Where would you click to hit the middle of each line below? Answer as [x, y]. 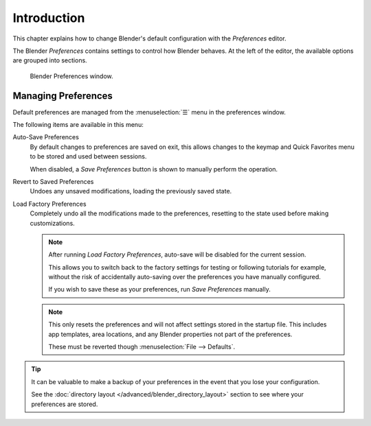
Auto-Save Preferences [46, 137]
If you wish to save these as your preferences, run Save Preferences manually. [159, 289]
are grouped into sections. [50, 60]
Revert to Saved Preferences [53, 181]
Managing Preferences [63, 96]
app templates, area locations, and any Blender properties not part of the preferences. [170, 334]
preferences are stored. [65, 404]
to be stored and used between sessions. [88, 156]
